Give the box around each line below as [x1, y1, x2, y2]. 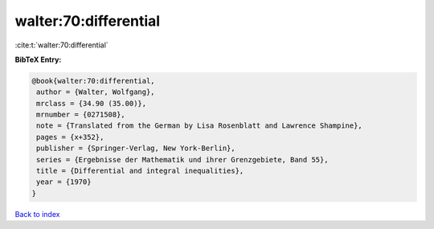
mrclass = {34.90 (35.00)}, [36, 99, 147, 108]
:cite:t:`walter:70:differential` [14, 40, 108, 50]
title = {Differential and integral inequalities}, [36, 166, 244, 176]
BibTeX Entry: [14, 55, 62, 64]
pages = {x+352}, [36, 133, 104, 141]
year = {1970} [36, 178, 92, 186]
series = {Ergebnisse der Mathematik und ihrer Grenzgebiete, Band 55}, [36, 155, 329, 164]
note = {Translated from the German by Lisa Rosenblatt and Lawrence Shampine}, [36, 121, 363, 130]
